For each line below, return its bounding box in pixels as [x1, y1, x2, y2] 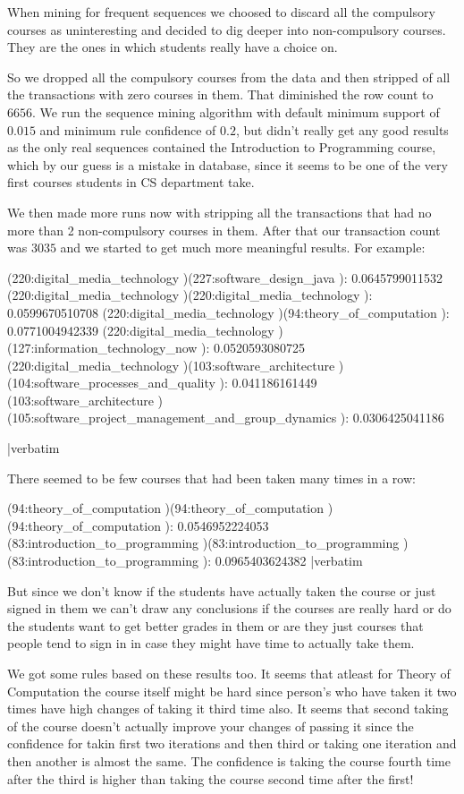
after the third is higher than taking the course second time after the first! [7, 769, 414, 788]
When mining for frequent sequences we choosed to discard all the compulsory [7, 3, 435, 21]
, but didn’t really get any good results [235, 120, 449, 139]
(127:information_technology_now [7, 338, 198, 357]
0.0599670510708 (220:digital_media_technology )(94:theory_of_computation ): [7, 303, 450, 321]
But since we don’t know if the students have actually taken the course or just [7, 581, 436, 600]
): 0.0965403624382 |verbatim [202, 551, 363, 570]
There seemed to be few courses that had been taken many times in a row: [7, 468, 416, 487]
